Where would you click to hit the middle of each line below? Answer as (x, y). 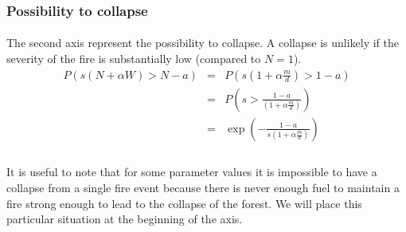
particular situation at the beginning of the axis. (125, 219)
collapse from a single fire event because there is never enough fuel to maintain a (203, 187)
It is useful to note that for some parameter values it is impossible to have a (192, 172)
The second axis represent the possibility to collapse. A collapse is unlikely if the (203, 43)
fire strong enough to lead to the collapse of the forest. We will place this (184, 203)
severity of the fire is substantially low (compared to (134, 59)
